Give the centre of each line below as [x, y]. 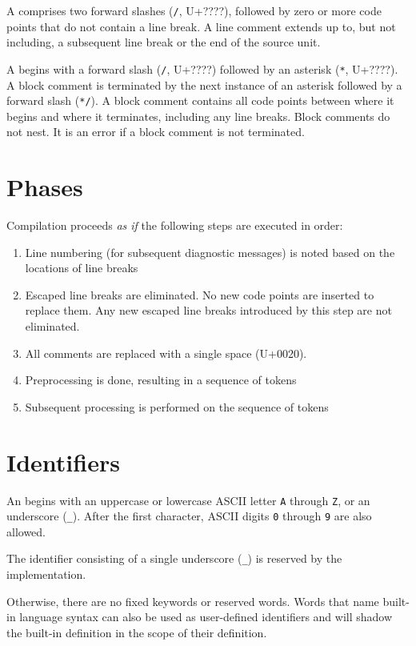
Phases [45, 187]
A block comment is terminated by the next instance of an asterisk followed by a [204, 84]
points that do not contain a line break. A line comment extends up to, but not [201, 26]
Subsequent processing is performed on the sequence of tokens [177, 406]
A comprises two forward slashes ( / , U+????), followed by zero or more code [194, 10]
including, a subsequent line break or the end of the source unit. [164, 42]
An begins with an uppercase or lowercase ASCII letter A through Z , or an [188, 500]
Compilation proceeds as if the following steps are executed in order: [175, 225]
